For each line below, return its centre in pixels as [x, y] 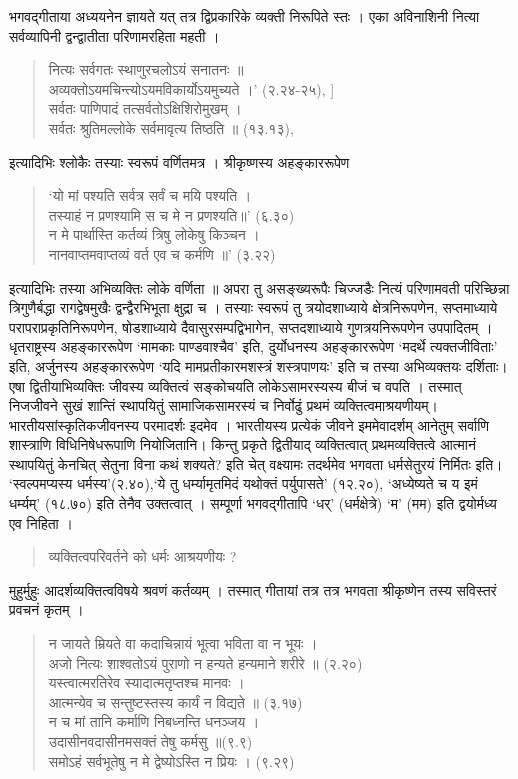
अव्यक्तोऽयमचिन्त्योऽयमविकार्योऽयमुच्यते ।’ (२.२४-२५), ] [191, 88]
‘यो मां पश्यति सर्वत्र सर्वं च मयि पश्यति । [150, 195]
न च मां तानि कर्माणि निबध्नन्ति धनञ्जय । [154, 721]
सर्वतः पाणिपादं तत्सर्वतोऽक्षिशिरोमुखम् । [145, 108]
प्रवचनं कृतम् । [46, 609]
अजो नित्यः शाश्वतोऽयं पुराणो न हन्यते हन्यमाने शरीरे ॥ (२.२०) [205, 662]
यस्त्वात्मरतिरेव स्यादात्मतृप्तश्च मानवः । [146, 682]
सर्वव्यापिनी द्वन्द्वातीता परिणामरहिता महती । [114, 35]
